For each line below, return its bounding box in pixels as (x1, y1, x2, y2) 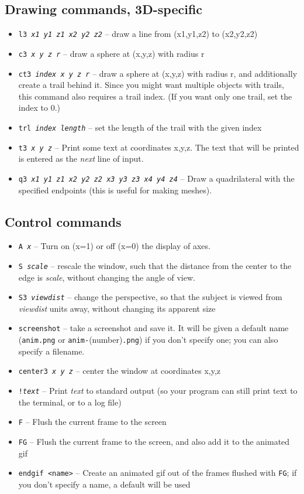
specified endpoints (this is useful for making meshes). (18, 183, 212, 196)
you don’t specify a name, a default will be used (18, 478, 191, 490)
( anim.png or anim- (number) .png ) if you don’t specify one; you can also (18, 333, 278, 346)
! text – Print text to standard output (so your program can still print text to (18, 384, 298, 397)
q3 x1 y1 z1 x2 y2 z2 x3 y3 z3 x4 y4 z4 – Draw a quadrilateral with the (18, 172, 295, 184)
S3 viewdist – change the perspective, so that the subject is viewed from (18, 291, 282, 303)
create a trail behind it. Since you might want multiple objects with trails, (18, 79, 284, 91)
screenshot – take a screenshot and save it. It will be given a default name (18, 322, 289, 334)
